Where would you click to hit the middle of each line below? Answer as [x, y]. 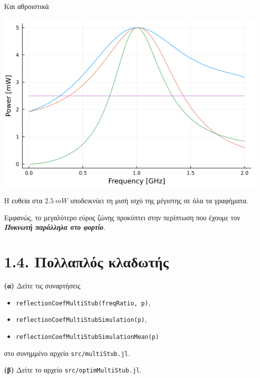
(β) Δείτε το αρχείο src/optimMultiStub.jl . [73, 370]
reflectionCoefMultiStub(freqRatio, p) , [83, 302]
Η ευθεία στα [23, 201]
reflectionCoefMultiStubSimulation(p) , [81, 319]
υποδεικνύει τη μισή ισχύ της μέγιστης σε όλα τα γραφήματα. [159, 201]
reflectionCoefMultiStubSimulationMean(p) [87, 337]
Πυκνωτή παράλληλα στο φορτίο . [55, 227]
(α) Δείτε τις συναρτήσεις [42, 286]
